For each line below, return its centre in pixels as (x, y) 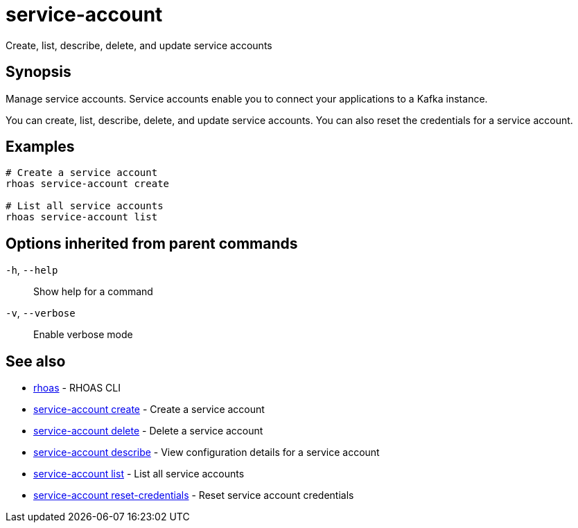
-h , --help (32, 270)
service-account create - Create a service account (149, 410)
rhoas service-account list (82, 217)
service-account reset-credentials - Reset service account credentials (194, 495)
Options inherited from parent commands (152, 243)
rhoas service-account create (88, 184)
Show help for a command (93, 292)
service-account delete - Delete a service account (148, 431)
